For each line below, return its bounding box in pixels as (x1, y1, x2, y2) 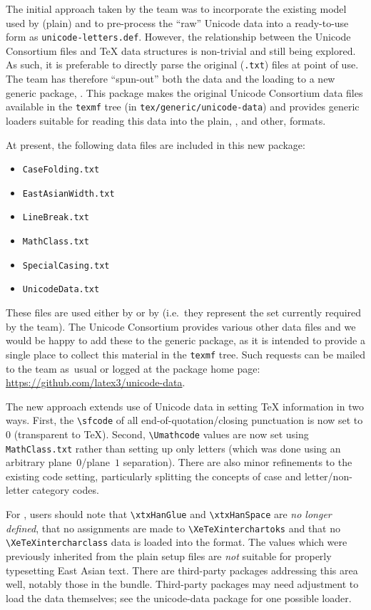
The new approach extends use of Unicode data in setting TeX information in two (6, 398, 364, 413)
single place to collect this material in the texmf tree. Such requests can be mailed (6, 346, 366, 361)
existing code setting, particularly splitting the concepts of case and (6, 468, 302, 483)
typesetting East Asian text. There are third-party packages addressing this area (6, 562, 358, 577)
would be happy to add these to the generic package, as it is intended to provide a (6, 333, 365, 348)
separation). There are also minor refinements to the (123, 455, 352, 470)
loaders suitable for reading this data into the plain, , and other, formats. (6, 113, 326, 128)
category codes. (32, 482, 99, 497)
